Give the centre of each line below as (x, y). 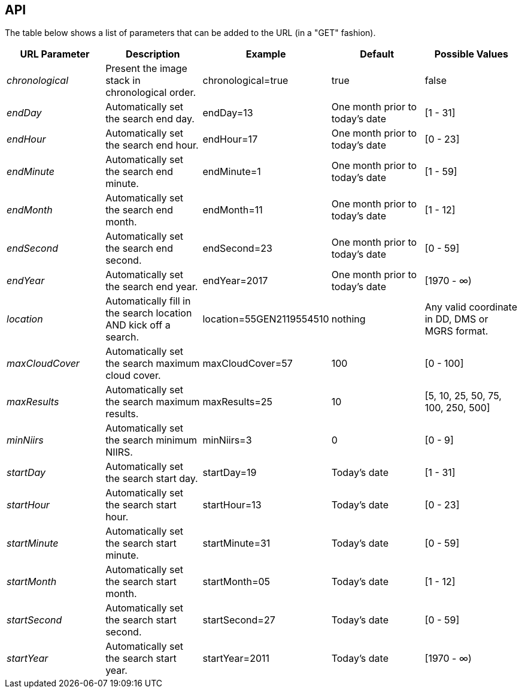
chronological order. (151, 93)
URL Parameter (55, 54)
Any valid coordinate (471, 307)
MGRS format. (456, 331)
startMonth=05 (236, 582)
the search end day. (150, 119)
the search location (149, 313)
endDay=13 (228, 113)
